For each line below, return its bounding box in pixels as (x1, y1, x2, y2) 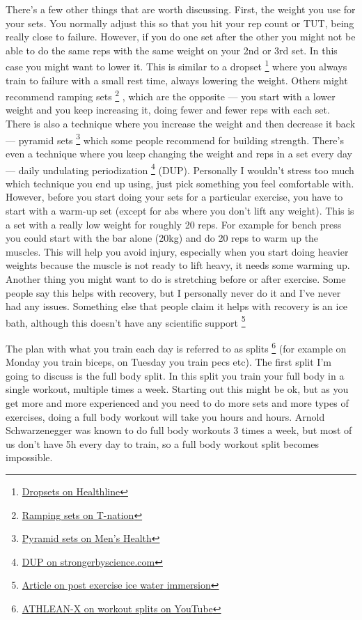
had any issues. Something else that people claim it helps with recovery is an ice (6, 299, 347, 313)
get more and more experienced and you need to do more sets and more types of (6, 395, 349, 410)
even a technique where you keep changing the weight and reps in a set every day (6, 146, 352, 160)
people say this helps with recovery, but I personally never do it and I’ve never (6, 285, 341, 300)
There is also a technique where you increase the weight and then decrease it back (6, 116, 356, 131)
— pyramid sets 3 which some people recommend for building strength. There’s (6, 130, 344, 147)
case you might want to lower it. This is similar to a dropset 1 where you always (6, 57, 347, 74)
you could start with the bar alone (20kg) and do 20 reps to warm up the (6, 231, 319, 245)
